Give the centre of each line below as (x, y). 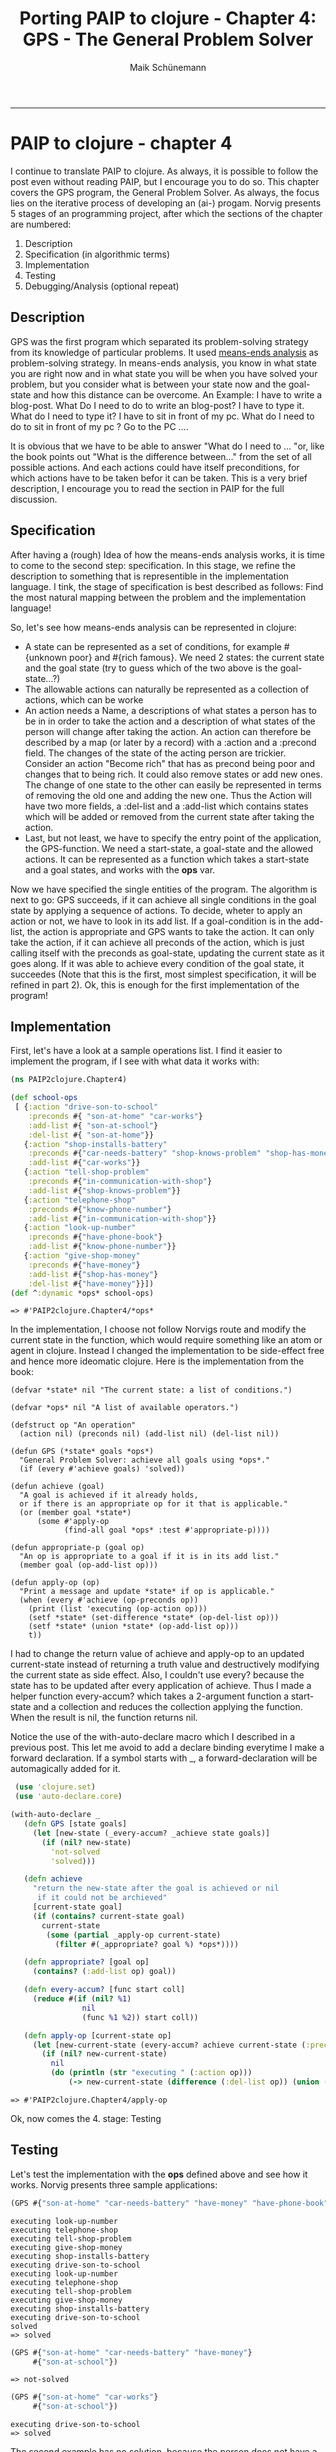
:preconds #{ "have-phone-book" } (95, 1237)
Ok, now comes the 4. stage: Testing (86, 2118)
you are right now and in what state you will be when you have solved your (164, 373)
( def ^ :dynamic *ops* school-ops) (82, 1293)
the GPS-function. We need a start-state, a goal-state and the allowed (168, 848)
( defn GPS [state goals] (75, 1824)
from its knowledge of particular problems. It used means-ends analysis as (164, 352)
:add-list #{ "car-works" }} (84, 1163)
